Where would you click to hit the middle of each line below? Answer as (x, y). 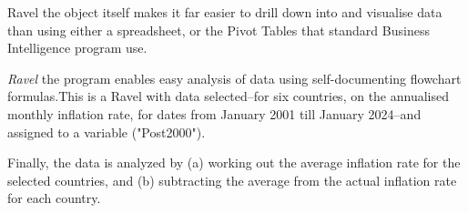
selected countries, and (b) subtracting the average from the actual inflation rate (232, 180)
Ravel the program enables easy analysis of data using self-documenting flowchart (234, 78)
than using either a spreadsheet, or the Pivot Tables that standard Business (219, 30)
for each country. (54, 198)
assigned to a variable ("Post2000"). (107, 132)
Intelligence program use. (77, 48)
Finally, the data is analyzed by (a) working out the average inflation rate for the (234, 162)
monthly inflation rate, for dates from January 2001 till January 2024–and (214, 113)
